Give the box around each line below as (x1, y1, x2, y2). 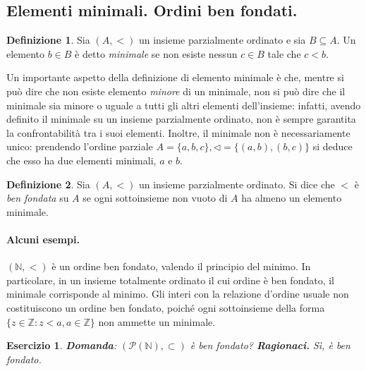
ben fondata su (6, 190, 69, 205)
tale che (267, 46, 301, 61)
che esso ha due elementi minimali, (6, 152, 157, 167)
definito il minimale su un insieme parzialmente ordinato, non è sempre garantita (6, 111, 356, 126)
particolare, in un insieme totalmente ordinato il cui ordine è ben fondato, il (6, 272, 334, 287)
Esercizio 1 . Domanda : (6, 338, 117, 353)
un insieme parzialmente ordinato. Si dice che (138, 176, 335, 191)
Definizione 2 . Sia (6, 176, 90, 191)
